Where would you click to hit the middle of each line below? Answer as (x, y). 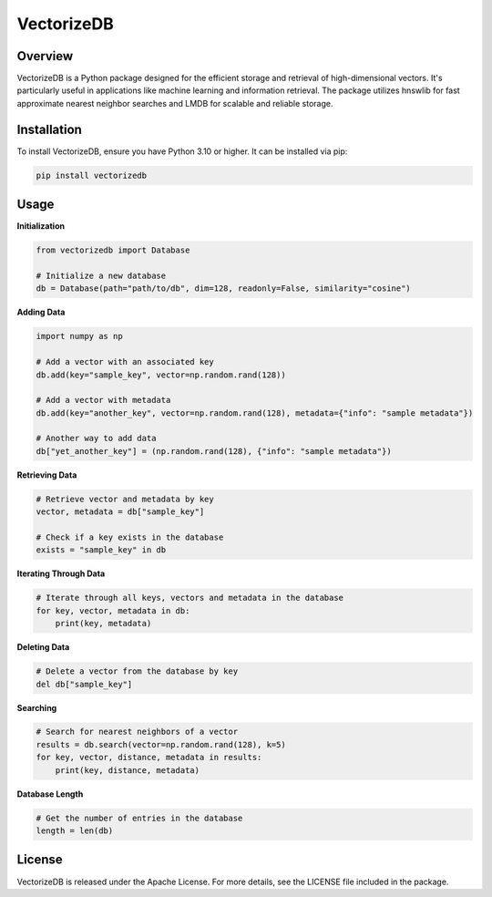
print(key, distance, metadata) (128, 770)
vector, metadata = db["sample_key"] (120, 512)
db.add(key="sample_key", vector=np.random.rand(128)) (161, 375)
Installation (49, 129)
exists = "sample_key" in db (101, 550)
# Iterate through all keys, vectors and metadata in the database (190, 598)
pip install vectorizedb (92, 175)
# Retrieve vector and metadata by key (125, 499)
